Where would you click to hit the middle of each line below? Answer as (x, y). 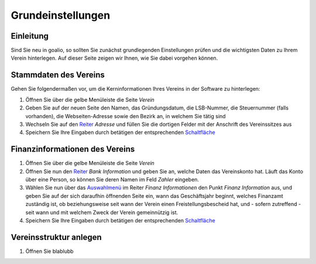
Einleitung (30, 36)
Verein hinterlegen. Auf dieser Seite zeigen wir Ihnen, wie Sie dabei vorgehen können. (114, 58)
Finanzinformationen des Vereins (73, 149)
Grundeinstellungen (61, 15)
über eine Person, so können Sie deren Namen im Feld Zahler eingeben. (112, 179)
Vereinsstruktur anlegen (56, 237)
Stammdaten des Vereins (58, 75)
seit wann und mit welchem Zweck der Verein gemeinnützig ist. (102, 212)
